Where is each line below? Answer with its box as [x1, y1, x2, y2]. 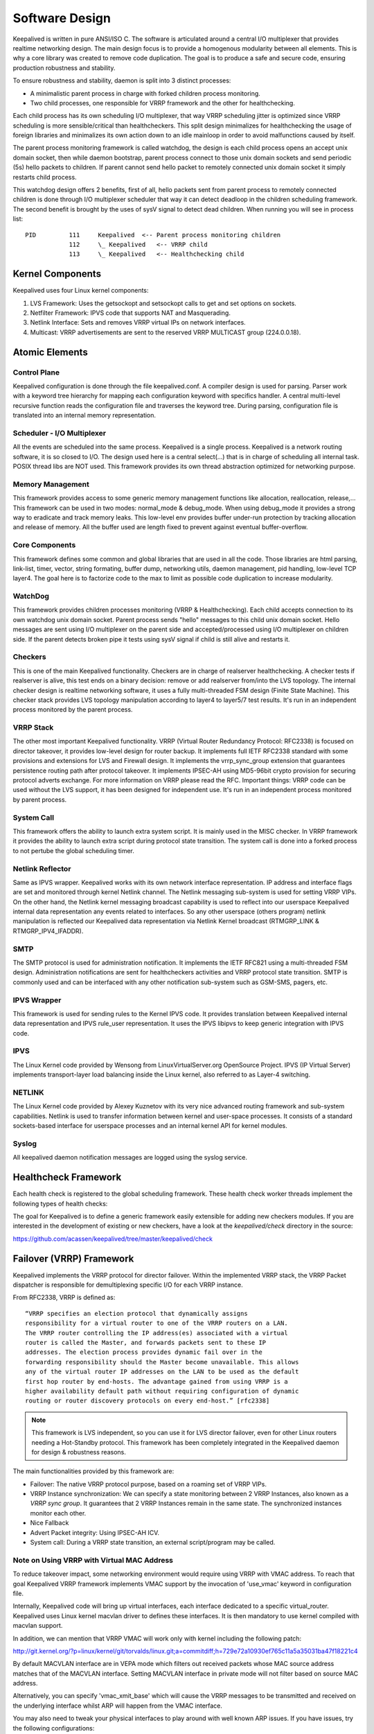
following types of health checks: [12, 1199, 108, 1208]
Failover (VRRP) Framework [12, 1253, 134, 1264]
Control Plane [12, 368, 60, 377]
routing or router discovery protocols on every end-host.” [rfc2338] [25, 1397, 270, 1405]
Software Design [12, 10, 111, 26]
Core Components [12, 540, 76, 550]
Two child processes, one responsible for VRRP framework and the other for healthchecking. [30, 98, 296, 107]
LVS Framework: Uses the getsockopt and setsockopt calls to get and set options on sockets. [30, 299, 297, 307]
